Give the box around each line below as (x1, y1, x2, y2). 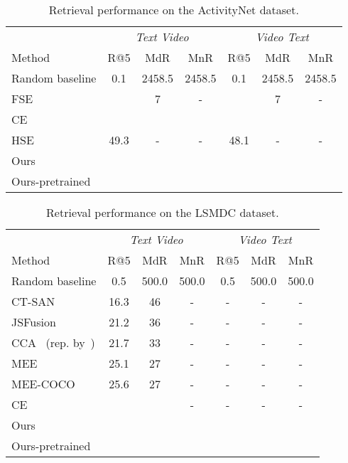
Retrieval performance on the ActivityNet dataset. (48, 1, 299, 18)
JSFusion (11, 314, 56, 330)
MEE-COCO (11, 376, 75, 392)
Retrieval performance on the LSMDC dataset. (46, 204, 279, 220)
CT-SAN (11, 293, 55, 309)
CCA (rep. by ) (11, 334, 95, 351)
